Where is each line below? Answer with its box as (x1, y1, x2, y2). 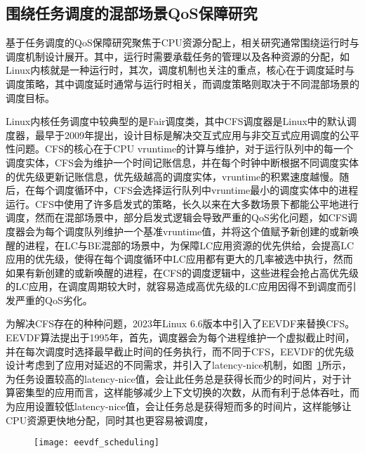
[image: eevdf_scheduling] (34, 438, 159, 448)
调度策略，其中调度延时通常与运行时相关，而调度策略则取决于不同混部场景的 (6, 76, 359, 91)
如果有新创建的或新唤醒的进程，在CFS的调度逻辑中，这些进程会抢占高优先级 (6, 265, 359, 280)
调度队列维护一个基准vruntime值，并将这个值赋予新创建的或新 (64, 223, 350, 238)
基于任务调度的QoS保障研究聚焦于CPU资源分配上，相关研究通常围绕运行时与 (6, 35, 359, 50)
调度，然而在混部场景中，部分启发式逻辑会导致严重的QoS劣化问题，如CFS (6, 210, 347, 225)
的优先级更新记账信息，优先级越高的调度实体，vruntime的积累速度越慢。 (6, 169, 340, 183)
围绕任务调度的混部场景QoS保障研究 (6, 2, 258, 24)
